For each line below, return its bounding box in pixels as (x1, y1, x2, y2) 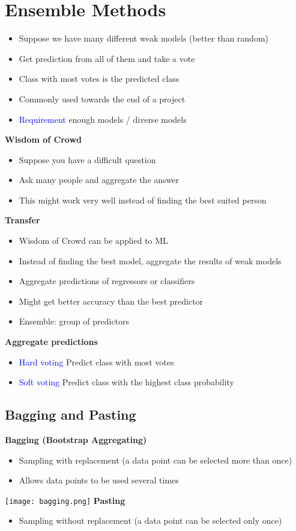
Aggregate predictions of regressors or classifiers (19, 275, 195, 287)
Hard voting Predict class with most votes (19, 355, 174, 368)
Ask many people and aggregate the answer (19, 173, 180, 186)
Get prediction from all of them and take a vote (19, 52, 195, 64)
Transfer (5, 214, 40, 226)
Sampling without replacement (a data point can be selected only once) (19, 514, 282, 527)
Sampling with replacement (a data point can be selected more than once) (19, 453, 292, 466)
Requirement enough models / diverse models (19, 113, 187, 125)
